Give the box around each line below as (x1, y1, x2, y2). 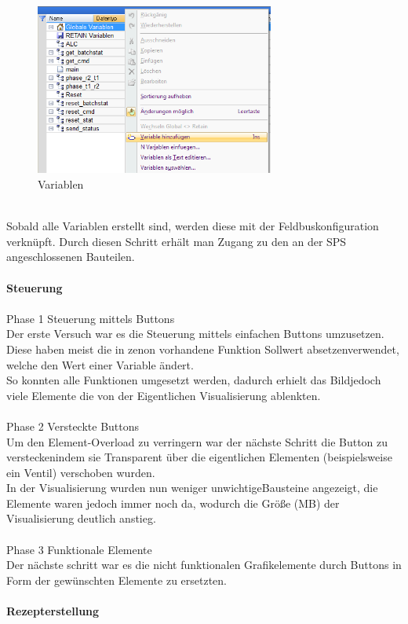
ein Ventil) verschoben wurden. (6, 464, 155, 480)
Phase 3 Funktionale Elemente (6, 541, 152, 557)
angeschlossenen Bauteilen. (6, 248, 135, 265)
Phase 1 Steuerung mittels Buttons (6, 310, 175, 326)
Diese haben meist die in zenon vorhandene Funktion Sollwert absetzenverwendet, (6, 340, 399, 357)
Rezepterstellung (6, 603, 100, 619)
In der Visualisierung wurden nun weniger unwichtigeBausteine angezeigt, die (6, 479, 378, 496)
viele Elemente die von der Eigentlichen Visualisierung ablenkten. (6, 387, 321, 403)
